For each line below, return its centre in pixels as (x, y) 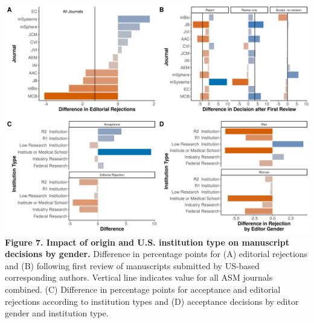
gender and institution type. (57, 313)
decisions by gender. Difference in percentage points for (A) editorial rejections (156, 254)
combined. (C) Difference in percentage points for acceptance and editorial (143, 289)
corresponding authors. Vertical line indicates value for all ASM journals (139, 277)
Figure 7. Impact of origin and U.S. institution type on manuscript (147, 242)
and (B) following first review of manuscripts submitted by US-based (132, 265)
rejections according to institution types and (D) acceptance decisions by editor (152, 301)
